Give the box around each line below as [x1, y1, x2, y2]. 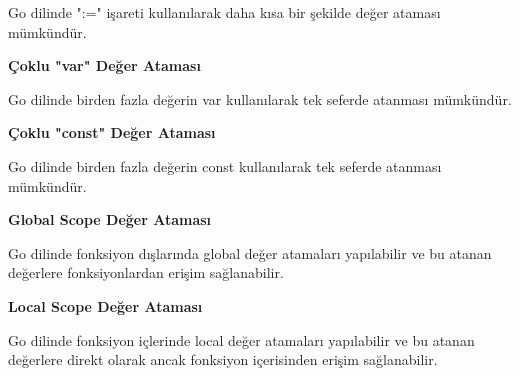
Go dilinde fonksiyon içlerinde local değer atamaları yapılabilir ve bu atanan [8, 329, 475, 350]
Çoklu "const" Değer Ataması [8, 122, 216, 143]
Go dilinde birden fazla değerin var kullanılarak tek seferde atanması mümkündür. [8, 88, 512, 109]
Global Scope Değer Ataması [8, 209, 212, 230]
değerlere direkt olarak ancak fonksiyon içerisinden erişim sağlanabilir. [8, 349, 438, 370]
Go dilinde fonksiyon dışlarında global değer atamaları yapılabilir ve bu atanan [8, 242, 492, 263]
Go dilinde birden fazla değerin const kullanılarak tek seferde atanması [8, 155, 442, 176]
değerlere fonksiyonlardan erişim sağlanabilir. [8, 262, 284, 283]
